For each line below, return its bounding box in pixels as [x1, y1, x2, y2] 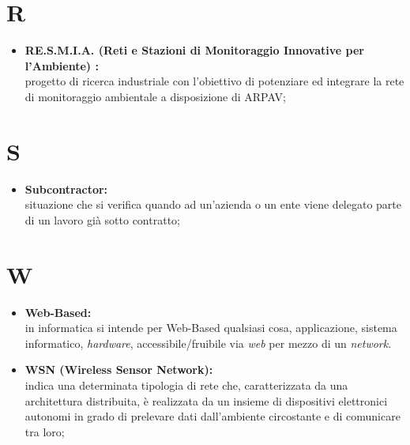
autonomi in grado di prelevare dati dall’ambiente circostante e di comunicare [24, 408, 401, 424]
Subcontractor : [24, 180, 108, 197]
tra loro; [24, 423, 65, 439]
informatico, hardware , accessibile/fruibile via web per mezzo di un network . [24, 334, 392, 351]
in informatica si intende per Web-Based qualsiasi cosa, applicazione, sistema [24, 319, 397, 336]
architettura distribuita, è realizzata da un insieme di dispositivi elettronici [24, 392, 388, 409]
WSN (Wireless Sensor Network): [24, 361, 213, 378]
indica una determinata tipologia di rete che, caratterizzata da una [24, 376, 348, 393]
